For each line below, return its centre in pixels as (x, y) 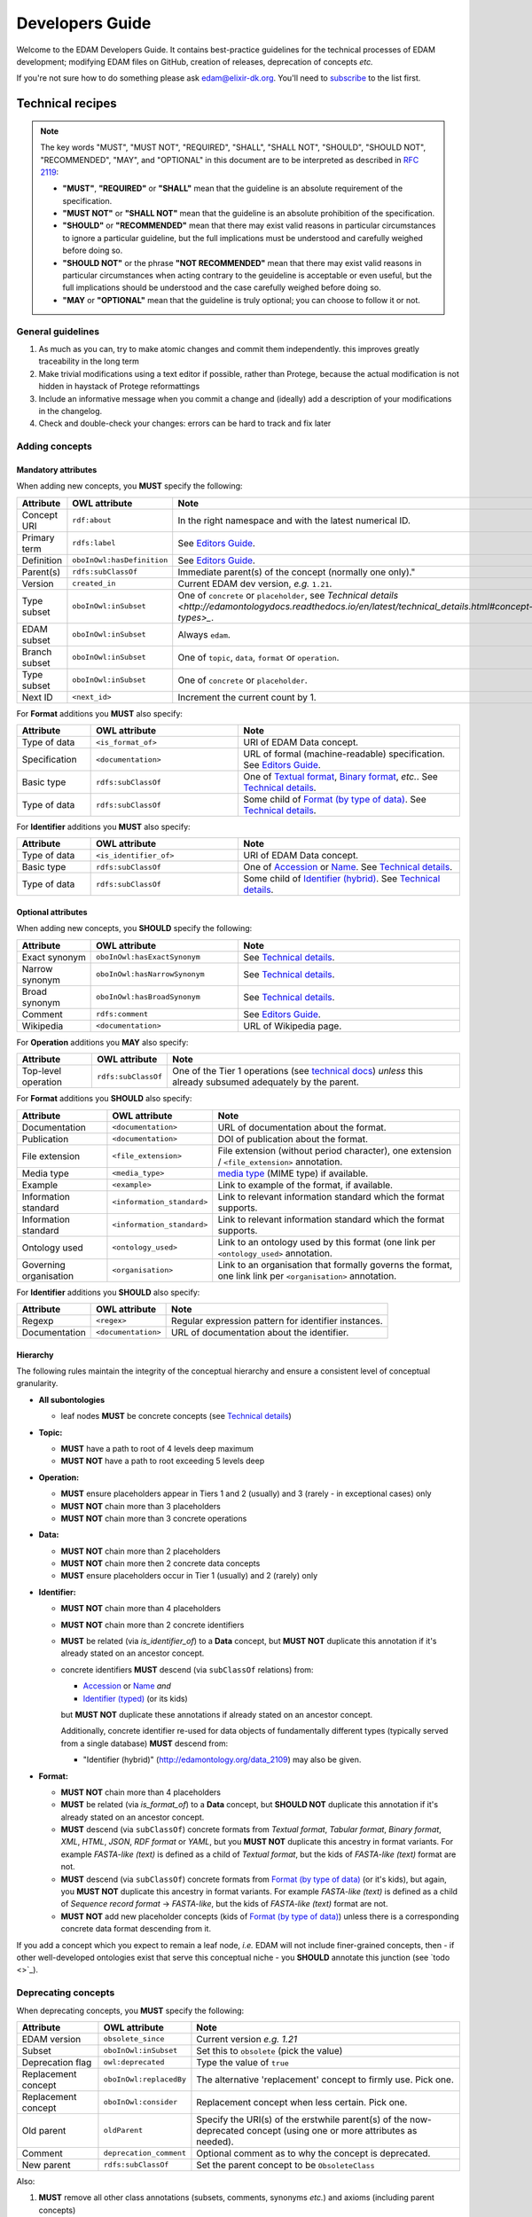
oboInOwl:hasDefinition (120, 560)
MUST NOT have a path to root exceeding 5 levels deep (163, 1461)
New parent (46, 2165)
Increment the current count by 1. (247, 697)
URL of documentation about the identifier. (260, 1332)
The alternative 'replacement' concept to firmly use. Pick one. (325, 2080)
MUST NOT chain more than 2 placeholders (141, 1551)
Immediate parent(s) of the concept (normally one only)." (297, 572)
